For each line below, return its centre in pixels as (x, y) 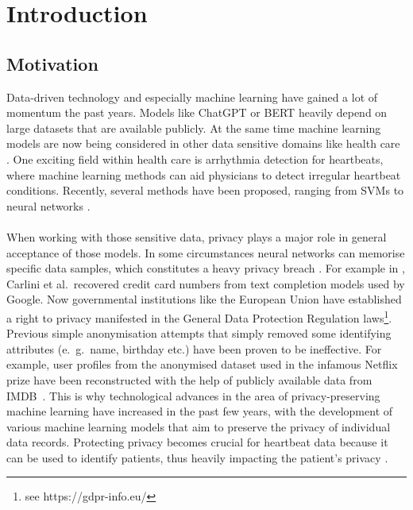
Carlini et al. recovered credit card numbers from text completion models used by (206, 283)
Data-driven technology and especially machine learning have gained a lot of (192, 97)
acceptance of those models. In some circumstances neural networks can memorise (206, 252)
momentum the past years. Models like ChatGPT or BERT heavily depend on (197, 112)
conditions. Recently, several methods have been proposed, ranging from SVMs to (205, 190)
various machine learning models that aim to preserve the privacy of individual (199, 426)
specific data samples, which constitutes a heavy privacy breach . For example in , (206, 268)
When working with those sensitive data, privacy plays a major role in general (197, 236)
